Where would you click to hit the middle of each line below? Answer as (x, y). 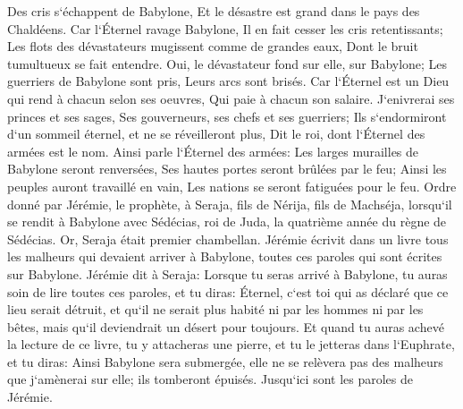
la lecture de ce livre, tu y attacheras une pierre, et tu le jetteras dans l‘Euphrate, (231, 344)
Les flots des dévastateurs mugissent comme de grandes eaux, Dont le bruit (213, 46)
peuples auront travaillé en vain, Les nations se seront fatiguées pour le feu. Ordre (232, 186)
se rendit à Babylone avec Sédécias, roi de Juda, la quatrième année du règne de (227, 222)
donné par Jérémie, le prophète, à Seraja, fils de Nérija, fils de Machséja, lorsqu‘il (230, 204)
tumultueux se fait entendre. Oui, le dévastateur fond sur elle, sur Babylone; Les (227, 63)
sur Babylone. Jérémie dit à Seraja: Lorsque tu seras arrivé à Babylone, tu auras (227, 273)
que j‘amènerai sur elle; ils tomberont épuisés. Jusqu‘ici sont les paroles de (210, 379)
